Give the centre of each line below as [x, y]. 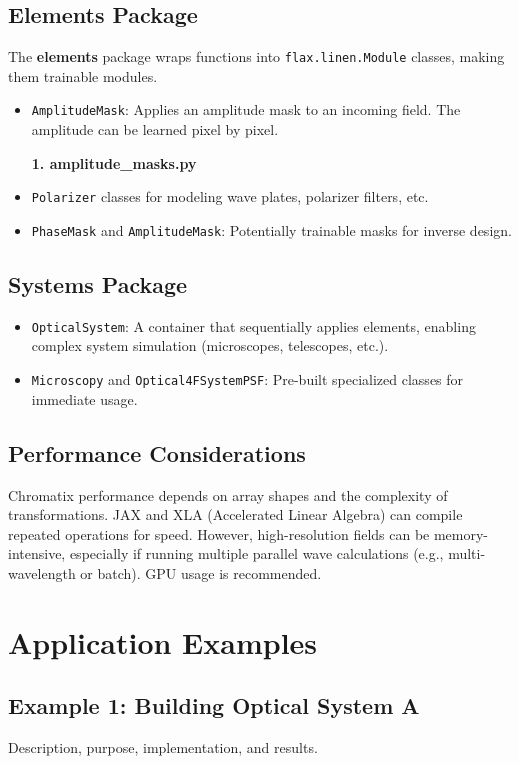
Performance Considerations [157, 452]
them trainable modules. [83, 75]
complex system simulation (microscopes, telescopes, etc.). [210, 345]
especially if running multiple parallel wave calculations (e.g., [256, 553]
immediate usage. [84, 398]
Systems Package [98, 284]
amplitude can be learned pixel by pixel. [155, 129]
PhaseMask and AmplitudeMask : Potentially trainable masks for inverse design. [271, 229]
